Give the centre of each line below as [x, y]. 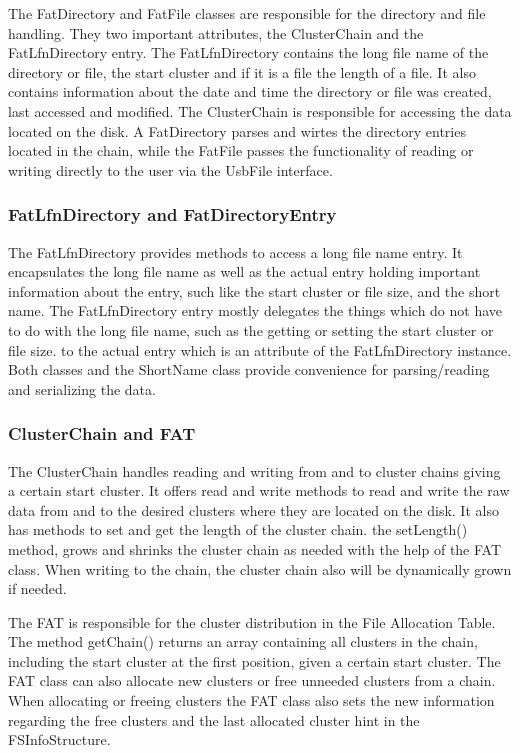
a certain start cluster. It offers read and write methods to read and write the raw [259, 490]
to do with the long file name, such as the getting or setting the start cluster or [251, 329]
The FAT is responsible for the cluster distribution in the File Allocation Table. [252, 621]
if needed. [37, 588]
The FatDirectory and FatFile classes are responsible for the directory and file [247, 13]
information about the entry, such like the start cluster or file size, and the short [254, 290]
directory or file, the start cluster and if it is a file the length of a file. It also [242, 71]
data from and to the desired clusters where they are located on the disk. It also [253, 509]
